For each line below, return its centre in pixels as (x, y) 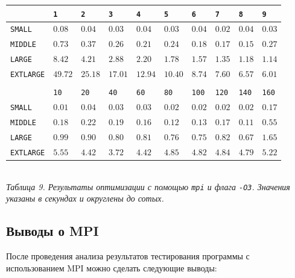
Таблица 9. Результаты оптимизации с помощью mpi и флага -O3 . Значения (148, 186)
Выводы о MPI (52, 231)
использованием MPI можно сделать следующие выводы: (112, 267)
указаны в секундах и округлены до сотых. (85, 198)
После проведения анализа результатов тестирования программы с (128, 256)
